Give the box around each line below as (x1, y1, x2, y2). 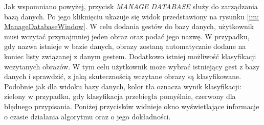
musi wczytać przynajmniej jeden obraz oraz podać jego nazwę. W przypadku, (4, 31, 250, 41)
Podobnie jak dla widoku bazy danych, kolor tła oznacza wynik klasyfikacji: (4, 81, 241, 91)
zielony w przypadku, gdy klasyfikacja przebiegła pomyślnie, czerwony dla (4, 91, 236, 102)
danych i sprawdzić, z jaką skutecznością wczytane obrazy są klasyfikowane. (4, 71, 241, 82)
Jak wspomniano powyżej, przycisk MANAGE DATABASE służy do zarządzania (4, 1, 258, 11)
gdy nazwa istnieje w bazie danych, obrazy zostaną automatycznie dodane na (4, 41, 246, 52)
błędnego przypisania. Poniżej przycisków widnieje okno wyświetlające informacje (4, 101, 259, 111)
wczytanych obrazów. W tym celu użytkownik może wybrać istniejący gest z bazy (4, 61, 260, 71)
